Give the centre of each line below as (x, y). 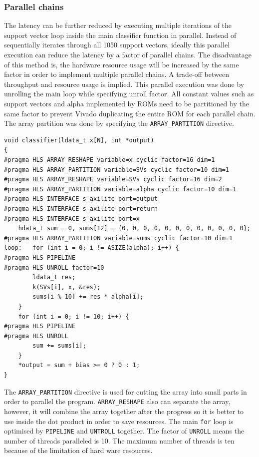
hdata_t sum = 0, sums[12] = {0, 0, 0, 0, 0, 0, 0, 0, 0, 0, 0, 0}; (134, 228)
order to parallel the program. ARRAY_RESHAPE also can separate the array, (117, 401)
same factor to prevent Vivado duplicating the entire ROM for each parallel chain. (130, 113)
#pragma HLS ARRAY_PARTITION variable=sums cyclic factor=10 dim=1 (119, 238)
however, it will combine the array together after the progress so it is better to (124, 411)
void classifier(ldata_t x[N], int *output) (79, 140)
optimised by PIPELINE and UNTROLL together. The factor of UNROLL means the (124, 431)
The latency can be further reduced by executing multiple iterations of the (118, 25)
